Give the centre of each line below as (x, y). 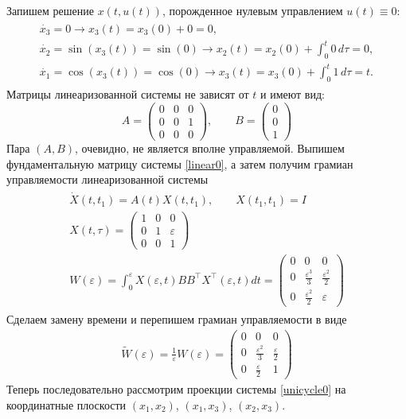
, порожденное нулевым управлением (252, 10)
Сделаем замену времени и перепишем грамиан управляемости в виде (177, 319)
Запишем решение (50, 10)
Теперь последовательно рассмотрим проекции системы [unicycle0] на (176, 389)
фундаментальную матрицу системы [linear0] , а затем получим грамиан (180, 163)
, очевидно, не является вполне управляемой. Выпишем (210, 148)
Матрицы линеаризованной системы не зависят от (128, 94)
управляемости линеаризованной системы (107, 179)
